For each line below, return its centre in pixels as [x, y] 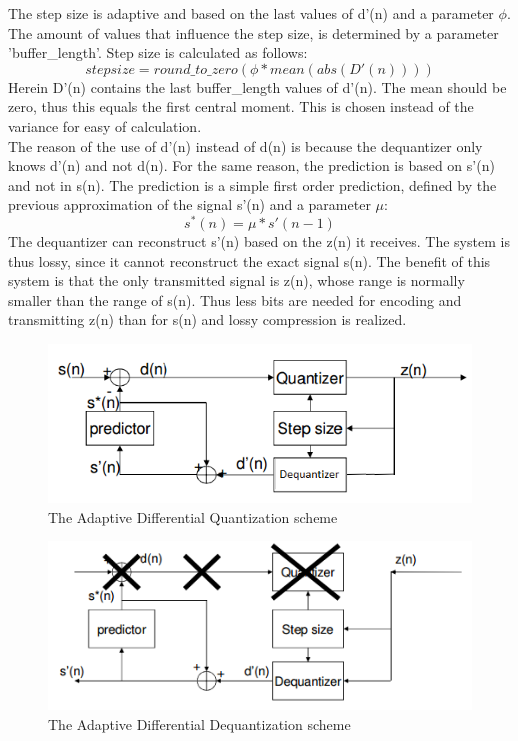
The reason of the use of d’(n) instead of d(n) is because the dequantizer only [245, 145]
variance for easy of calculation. [105, 125]
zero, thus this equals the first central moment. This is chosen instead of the [241, 106]
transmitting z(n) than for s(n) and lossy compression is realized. [207, 319]
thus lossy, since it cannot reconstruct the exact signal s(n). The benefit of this [249, 260]
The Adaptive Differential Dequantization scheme [199, 723]
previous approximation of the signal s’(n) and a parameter [189, 204]
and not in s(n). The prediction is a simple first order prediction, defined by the [252, 184]
